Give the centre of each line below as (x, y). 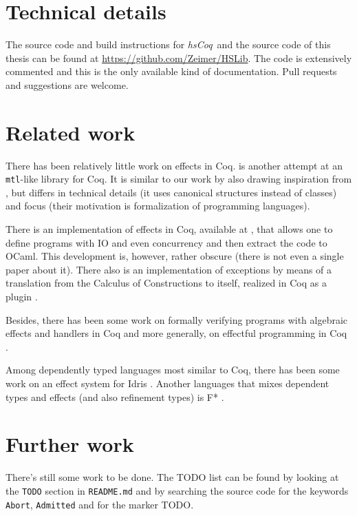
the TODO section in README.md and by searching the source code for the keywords (177, 490)
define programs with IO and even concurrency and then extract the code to (166, 242)
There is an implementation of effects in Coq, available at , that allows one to (169, 229)
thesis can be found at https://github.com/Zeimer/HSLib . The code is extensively (179, 58)
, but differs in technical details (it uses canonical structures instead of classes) (171, 192)
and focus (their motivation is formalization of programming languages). (158, 206)
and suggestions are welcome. (67, 84)
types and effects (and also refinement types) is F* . (115, 396)
